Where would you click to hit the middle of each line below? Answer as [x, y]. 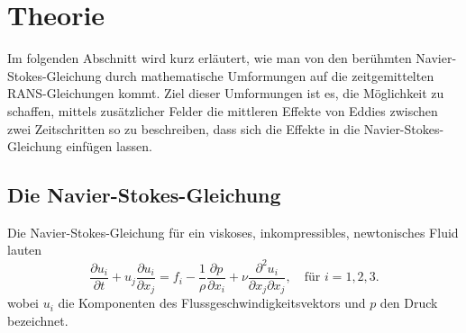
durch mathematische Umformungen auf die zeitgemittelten [270, 75]
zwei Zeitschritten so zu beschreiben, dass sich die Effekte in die [184, 128]
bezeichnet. [38, 320]
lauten [25, 250]
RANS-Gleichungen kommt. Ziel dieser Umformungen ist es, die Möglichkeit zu [226, 93]
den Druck [409, 303]
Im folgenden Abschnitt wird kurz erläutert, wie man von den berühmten [210, 58]
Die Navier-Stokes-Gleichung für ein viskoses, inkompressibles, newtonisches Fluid [233, 232]
